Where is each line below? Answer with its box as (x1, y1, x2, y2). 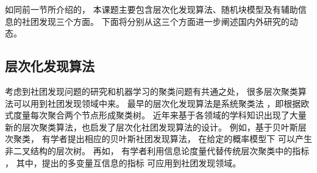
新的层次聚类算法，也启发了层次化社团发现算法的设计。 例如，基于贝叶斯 (5, 120, 298, 133)
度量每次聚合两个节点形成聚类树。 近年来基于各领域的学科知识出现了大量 (13, 109, 307, 121)
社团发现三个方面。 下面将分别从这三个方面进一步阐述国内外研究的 (21, 15, 290, 27)
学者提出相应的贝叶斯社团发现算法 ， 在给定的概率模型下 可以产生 (50, 132, 312, 145)
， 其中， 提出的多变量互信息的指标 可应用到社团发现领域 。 (5, 156, 241, 169)
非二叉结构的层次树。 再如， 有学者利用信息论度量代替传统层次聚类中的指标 (5, 144, 310, 157)
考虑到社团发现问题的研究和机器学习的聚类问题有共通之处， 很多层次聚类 (5, 84, 298, 97)
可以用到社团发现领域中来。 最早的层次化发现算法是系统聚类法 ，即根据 (13, 97, 301, 109)
